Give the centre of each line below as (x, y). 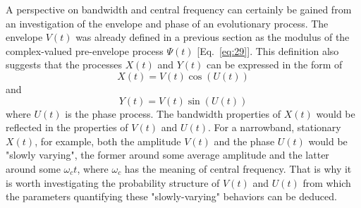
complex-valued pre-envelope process (85, 50)
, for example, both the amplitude (108, 141)
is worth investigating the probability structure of (113, 182)
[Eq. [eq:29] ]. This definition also (268, 50)
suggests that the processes (64, 65)
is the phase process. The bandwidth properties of (173, 113)
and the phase (244, 141)
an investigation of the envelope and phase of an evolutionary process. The (167, 23)
